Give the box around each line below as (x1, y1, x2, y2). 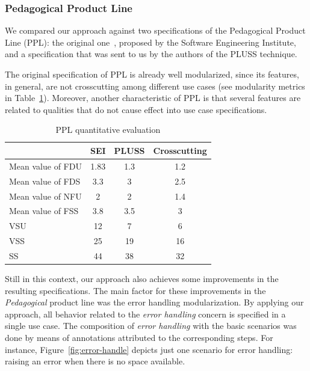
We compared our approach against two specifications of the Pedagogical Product (5, 24, 306, 37)
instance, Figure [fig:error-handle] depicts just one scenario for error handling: (5, 343, 293, 355)
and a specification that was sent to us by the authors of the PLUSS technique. (5, 48, 297, 60)
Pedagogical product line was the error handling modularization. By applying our (5, 296, 304, 308)
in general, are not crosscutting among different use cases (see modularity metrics (5, 79, 305, 92)
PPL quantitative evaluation (55, 123, 161, 136)
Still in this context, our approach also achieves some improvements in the (5, 272, 279, 284)
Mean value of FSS (9, 204, 79, 217)
